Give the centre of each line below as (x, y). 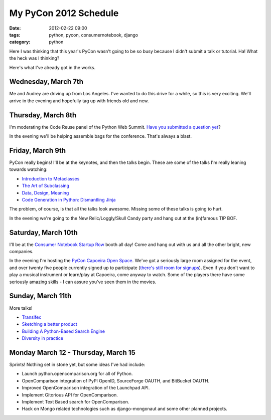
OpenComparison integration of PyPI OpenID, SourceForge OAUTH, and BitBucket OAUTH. (116, 380)
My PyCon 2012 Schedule (64, 13)
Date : (15, 28)
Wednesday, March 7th (46, 82)
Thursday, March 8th (43, 115)
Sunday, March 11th (40, 296)
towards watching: (28, 169)
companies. (21, 252)
